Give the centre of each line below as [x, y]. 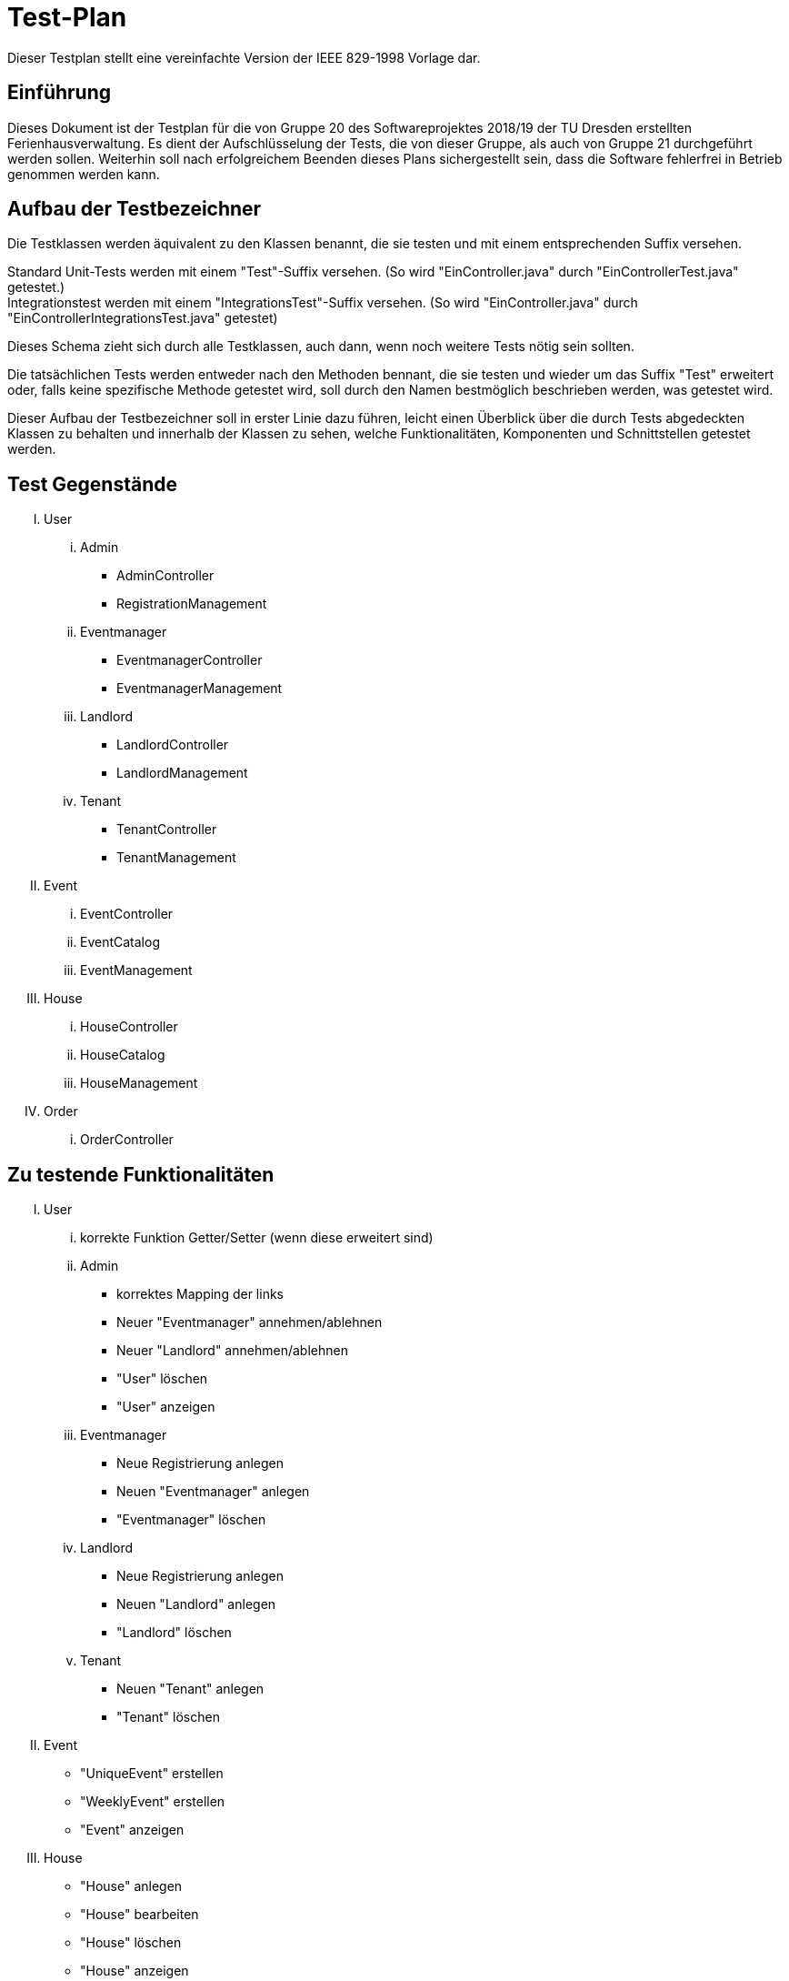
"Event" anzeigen [132, 1830]
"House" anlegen [131, 1886]
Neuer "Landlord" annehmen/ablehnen [232, 1351]
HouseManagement [139, 1083]
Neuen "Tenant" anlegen [190, 1689]
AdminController [165, 576]
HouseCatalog [123, 1055]
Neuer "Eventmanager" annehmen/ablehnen [250, 1322]
